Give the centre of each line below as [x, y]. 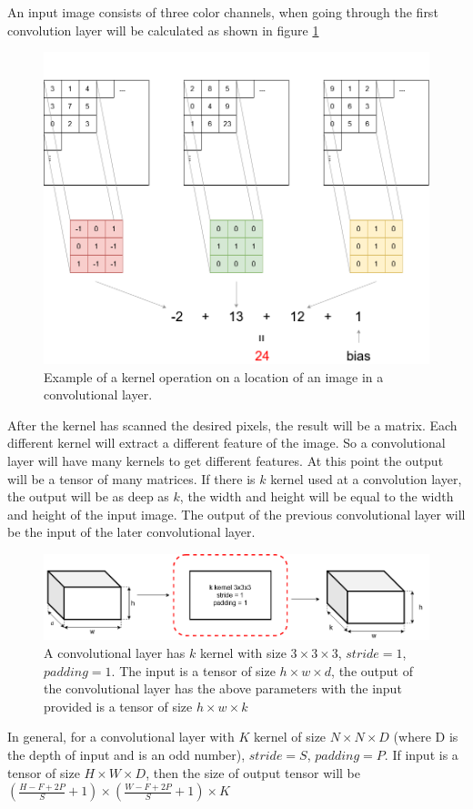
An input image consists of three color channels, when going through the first [223, 12]
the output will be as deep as [88, 496]
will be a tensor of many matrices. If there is [131, 478]
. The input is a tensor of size [193, 670]
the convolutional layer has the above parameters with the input [223, 688]
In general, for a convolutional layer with [121, 737]
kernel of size [290, 737]
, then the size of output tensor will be [253, 772]
